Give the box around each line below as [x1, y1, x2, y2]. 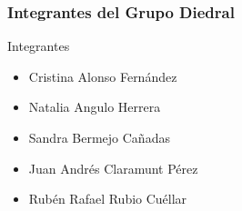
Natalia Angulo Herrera [28, 97, 161, 116]
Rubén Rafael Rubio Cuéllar [28, 189, 187, 208]
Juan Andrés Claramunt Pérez [28, 158, 198, 177]
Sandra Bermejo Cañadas [28, 128, 170, 146]
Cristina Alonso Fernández [28, 66, 177, 85]
